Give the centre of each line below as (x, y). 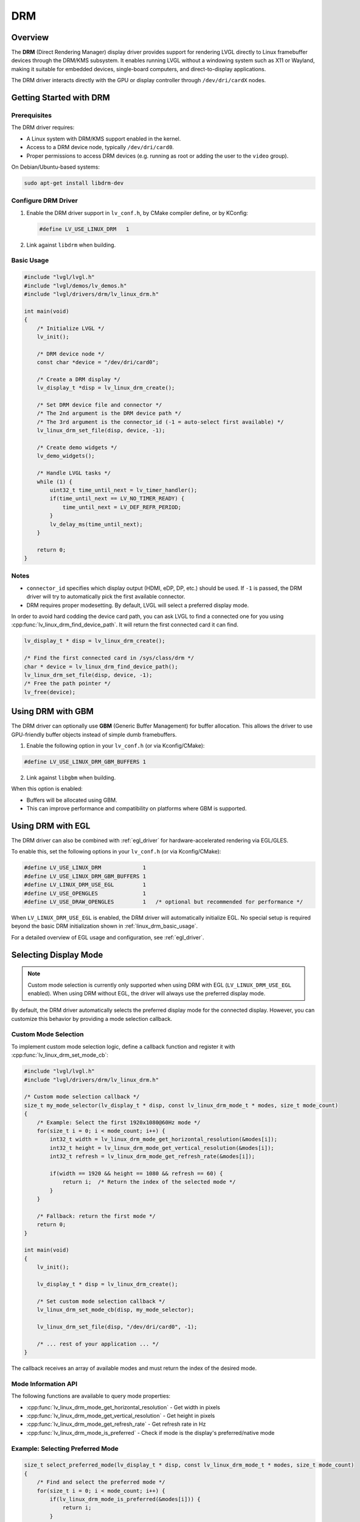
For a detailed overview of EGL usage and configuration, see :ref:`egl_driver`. (108, 937)
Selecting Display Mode (57, 955)
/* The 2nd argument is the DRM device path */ (109, 413)
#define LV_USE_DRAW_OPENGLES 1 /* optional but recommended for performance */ (164, 902)
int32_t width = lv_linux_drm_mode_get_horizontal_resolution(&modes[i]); (164, 1139)
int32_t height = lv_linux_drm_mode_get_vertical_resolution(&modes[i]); (162, 1148)
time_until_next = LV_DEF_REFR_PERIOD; (122, 507)
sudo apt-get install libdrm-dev (74, 183)
